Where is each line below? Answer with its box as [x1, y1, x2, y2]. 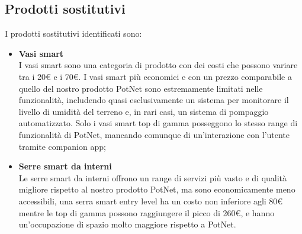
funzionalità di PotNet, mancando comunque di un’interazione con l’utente [18, 128, 290, 140]
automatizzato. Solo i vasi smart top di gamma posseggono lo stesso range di [18, 117, 298, 129]
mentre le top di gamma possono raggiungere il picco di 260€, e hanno [18, 206, 275, 219]
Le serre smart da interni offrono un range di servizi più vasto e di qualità [18, 171, 287, 184]
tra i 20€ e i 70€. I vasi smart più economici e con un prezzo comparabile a [18, 70, 292, 82]
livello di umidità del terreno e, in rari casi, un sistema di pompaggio [18, 105, 269, 117]
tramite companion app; [18, 140, 106, 152]
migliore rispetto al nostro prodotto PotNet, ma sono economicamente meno [18, 183, 295, 195]
